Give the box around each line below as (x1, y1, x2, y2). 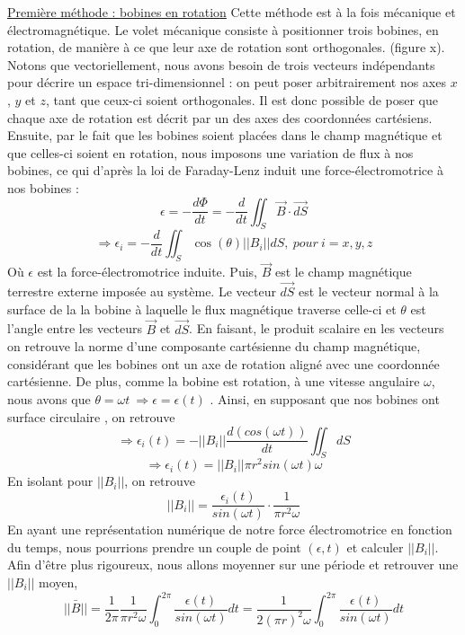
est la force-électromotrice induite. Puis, (37, 262, 257, 281)
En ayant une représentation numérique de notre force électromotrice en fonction (7, 520, 452, 539)
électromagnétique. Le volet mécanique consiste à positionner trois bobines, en (7, 20, 439, 39)
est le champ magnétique (274, 262, 412, 281)
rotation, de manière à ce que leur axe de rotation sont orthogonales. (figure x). (7, 38, 445, 57)
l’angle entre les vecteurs (7, 319, 142, 338)
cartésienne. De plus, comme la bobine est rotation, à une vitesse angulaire (7, 372, 420, 391)
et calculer (346, 537, 404, 556)
